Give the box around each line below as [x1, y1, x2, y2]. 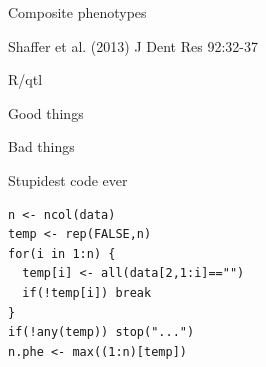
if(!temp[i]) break [22, 285, 152, 300]
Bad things [8, 136, 75, 157]
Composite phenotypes [8, 2, 147, 22]
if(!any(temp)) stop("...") [8, 325, 195, 340]
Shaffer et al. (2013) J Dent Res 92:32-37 [8, 35, 258, 56]
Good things [8, 102, 84, 123]
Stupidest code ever [8, 169, 128, 190]
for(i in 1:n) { [8, 246, 116, 261]
